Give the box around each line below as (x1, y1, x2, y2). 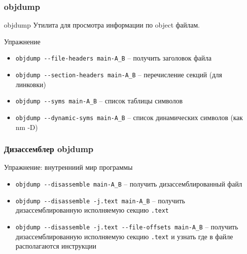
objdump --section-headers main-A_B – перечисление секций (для (15, 69, 222, 80)
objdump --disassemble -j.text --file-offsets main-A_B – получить (15, 222, 238, 231)
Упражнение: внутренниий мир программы (4, 162, 133, 172)
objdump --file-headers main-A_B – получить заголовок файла (15, 53, 212, 63)
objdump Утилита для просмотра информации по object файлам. (4, 20, 200, 30)
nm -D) (15, 122, 38, 132)
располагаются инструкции (15, 241, 97, 251)
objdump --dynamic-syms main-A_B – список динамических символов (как (15, 112, 243, 122)
